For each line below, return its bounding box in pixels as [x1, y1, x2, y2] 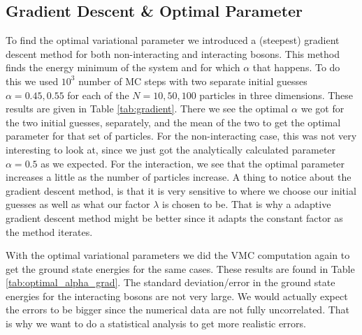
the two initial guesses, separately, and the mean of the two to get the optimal [6, 114, 341, 129]
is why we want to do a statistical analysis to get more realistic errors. [6, 316, 306, 331]
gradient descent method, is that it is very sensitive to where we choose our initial [6, 183, 356, 198]
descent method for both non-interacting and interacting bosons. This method [6, 46, 340, 61]
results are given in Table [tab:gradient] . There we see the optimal [6, 101, 289, 116]
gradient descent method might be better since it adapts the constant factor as [6, 210, 343, 225]
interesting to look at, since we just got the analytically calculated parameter [6, 142, 336, 156]
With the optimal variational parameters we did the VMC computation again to [6, 248, 350, 262]
